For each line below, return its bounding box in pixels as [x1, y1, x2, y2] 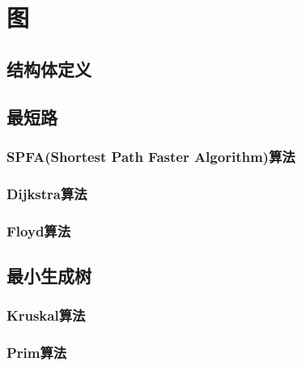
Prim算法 [6, 343, 67, 363]
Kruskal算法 [6, 305, 86, 326]
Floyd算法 [6, 220, 71, 240]
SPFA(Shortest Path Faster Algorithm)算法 [6, 146, 296, 166]
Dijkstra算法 [6, 183, 87, 203]
